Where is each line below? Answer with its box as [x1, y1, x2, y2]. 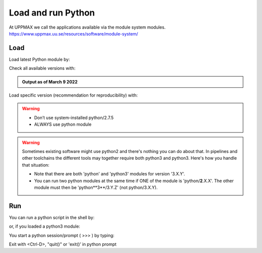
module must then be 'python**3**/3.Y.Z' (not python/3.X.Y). [34, 185, 158, 190]
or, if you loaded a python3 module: [9, 223, 80, 229]
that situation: [22, 162, 49, 168]
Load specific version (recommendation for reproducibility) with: [9, 92, 138, 98]
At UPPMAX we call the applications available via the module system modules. [9, 24, 166, 30]
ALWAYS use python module [34, 121, 92, 127]
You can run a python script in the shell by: [9, 214, 95, 220]
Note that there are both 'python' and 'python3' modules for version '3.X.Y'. [34, 171, 185, 177]
